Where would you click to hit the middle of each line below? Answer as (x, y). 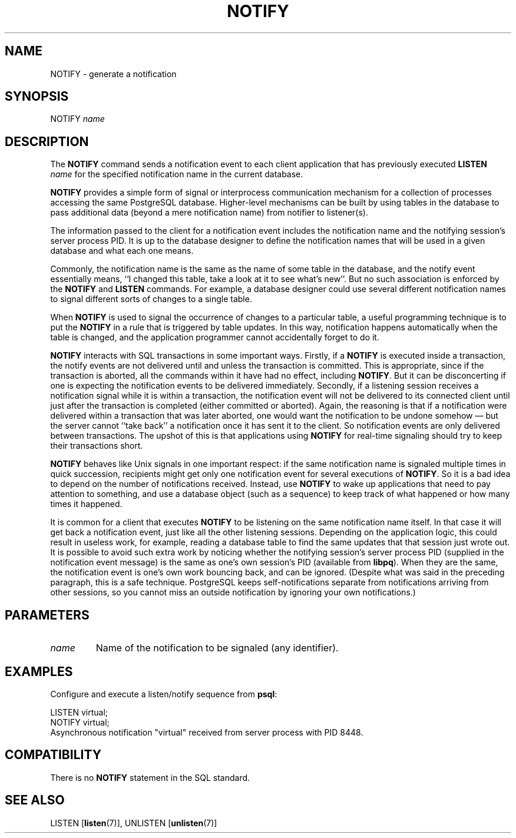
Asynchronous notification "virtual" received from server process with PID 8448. (207, 732)
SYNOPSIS (37, 97)
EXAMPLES (39, 671)
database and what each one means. (122, 251)
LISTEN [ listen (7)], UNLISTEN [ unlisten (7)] (134, 823)
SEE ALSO (35, 800)
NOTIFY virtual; (80, 722)
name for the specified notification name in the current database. (177, 174)
